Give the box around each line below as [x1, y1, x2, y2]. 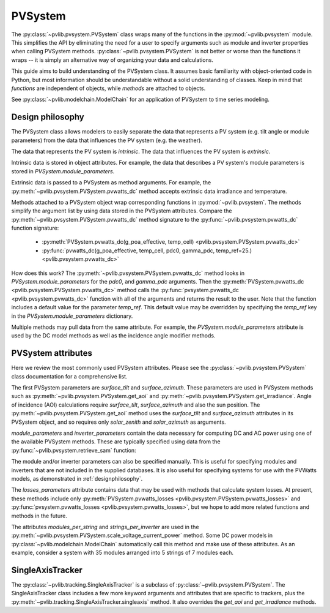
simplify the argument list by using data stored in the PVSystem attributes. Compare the [11, 207, 232, 214]
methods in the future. [11, 512, 67, 519]
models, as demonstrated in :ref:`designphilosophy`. [11, 475, 143, 482]
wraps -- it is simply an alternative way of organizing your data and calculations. [11, 56, 214, 64]
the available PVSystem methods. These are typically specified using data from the [11, 438, 221, 445]
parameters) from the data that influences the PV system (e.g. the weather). [11, 137, 203, 144]
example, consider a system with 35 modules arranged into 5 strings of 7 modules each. [11, 549, 234, 557]
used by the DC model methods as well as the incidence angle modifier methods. [11, 332, 216, 339]
